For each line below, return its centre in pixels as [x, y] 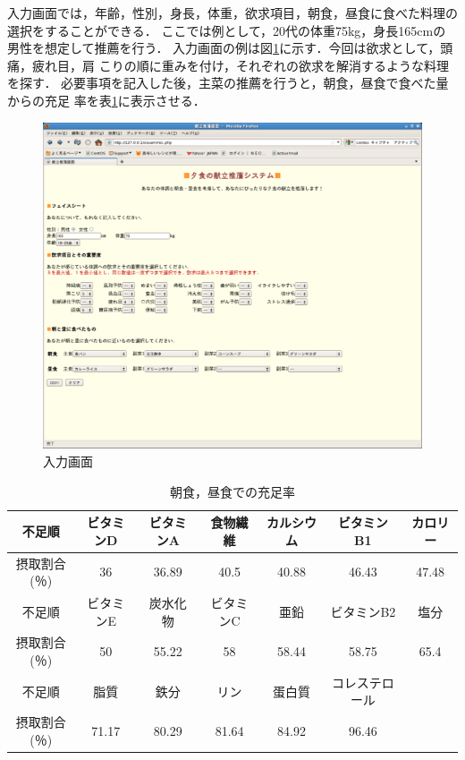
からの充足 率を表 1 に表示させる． [106, 100]
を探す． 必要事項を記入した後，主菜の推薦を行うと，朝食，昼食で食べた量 [228, 83]
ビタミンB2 [363, 611]
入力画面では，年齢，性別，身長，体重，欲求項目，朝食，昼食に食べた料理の [232, 13]
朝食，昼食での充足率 [232, 491]
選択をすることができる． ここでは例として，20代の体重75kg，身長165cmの [227, 30]
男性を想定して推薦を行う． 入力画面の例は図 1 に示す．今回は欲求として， [224, 48]
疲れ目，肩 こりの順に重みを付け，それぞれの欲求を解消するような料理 [240, 65]
